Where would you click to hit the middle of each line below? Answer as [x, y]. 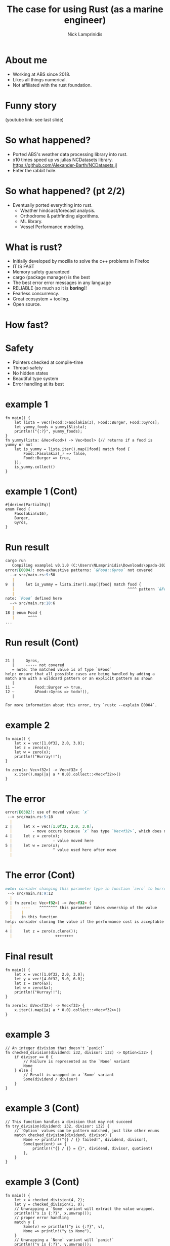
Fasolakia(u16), [32, 514]
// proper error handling [42, 1218]
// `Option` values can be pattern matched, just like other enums [87, 1131]
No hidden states [30, 373]
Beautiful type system [35, 378]
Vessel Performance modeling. [52, 227]
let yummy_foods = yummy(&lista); [51, 427]
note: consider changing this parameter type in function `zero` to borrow [87, 889]
